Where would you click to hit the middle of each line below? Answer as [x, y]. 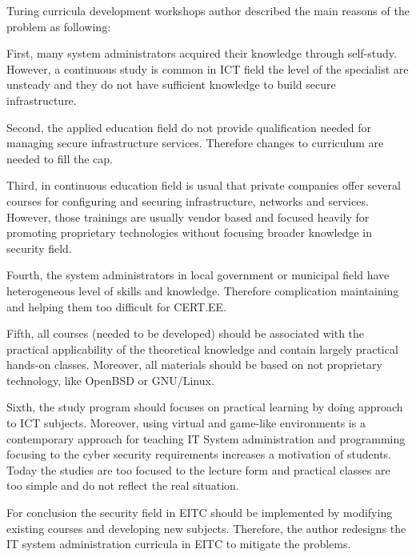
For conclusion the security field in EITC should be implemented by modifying [200, 513]
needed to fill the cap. [60, 158]
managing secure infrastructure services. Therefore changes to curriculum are [195, 143]
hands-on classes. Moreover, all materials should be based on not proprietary [194, 365]
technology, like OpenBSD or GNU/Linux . [110, 380]
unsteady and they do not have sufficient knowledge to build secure [171, 84]
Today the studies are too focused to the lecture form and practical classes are [198, 469]
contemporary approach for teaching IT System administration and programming [206, 438]
